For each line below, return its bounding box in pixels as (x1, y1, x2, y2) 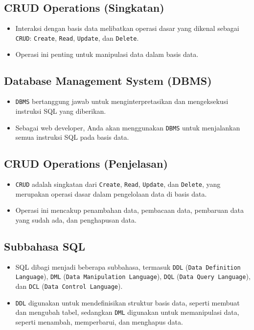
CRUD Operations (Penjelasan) (4, 156, 168, 171)
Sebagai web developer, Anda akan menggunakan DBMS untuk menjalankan (15, 122, 240, 132)
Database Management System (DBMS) (4, 73, 212, 88)
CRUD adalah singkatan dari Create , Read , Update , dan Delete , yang (15, 178, 221, 189)
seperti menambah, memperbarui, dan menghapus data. (15, 316, 183, 327)
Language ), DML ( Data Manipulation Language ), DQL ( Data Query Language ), (15, 271, 251, 281)
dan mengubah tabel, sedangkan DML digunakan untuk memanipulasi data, (15, 307, 239, 317)
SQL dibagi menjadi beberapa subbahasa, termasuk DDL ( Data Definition (15, 261, 241, 272)
